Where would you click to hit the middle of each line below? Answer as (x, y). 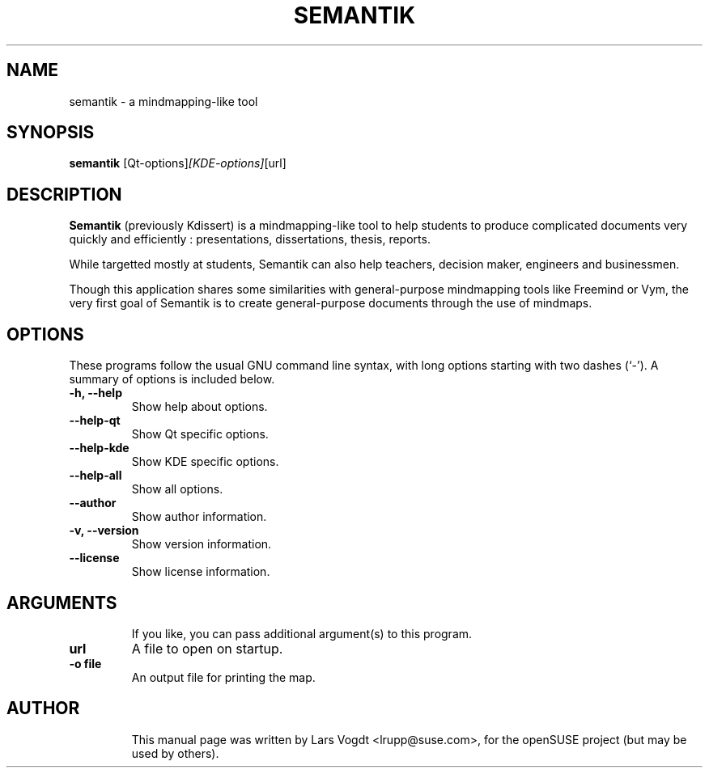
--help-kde (99, 448)
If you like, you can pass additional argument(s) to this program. (302, 633)
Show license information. (201, 572)
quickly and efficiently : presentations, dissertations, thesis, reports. (250, 239)
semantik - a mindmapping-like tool (163, 101)
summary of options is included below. (172, 379)
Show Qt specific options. (200, 434)
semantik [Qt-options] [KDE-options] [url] (178, 163)
